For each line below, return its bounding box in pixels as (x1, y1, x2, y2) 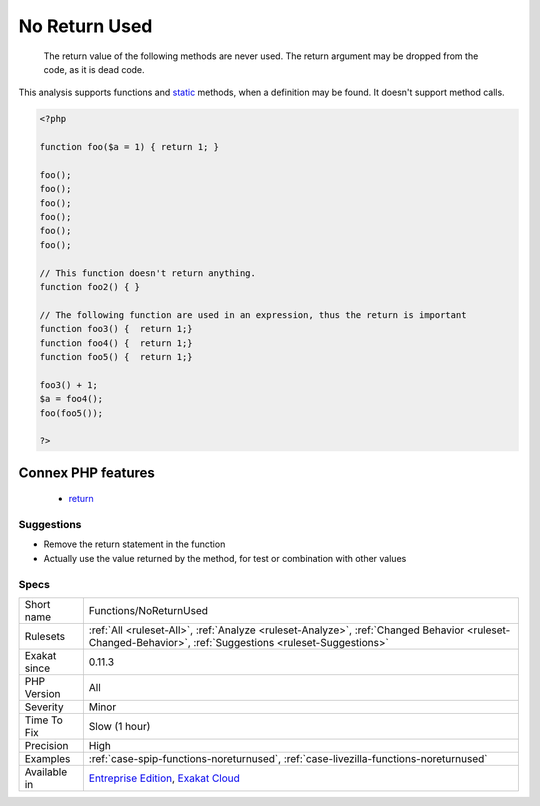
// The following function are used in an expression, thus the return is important (39, 309, 467, 320)
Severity (24, 700, 64, 714)
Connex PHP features (18, 464, 155, 481)
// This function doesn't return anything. (39, 267, 257, 279)
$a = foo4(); (39, 393, 104, 405)
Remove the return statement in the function (43, 538, 226, 550)
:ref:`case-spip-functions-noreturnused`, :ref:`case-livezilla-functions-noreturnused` (88, 751, 488, 765)
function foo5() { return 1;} (39, 351, 194, 362)
